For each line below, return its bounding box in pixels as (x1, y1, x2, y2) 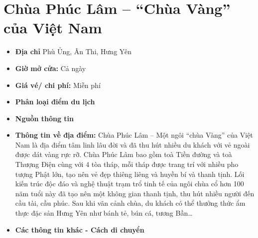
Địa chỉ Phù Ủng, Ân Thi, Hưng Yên (15, 46, 131, 57)
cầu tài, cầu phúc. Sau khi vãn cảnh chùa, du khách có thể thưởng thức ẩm (15, 198, 246, 208)
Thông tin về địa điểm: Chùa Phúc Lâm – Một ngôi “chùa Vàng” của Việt (15, 130, 253, 140)
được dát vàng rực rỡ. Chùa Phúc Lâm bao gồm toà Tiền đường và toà (15, 149, 232, 159)
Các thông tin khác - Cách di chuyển (15, 224, 144, 235)
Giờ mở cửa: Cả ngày (15, 63, 86, 73)
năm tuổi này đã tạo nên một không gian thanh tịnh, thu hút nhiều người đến (15, 188, 255, 198)
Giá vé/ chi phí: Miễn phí (15, 79, 101, 90)
